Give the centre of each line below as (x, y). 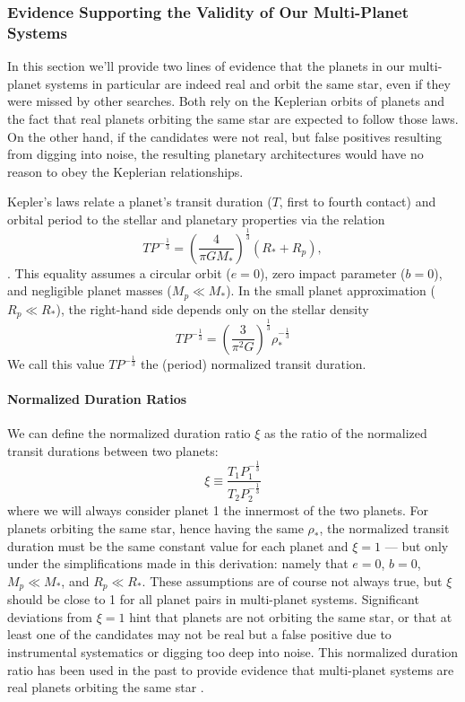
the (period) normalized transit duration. (253, 364)
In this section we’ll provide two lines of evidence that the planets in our (206, 66)
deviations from (50, 616)
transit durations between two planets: (113, 451)
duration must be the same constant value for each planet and (178, 545)
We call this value (56, 364)
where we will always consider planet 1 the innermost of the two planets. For (218, 510)
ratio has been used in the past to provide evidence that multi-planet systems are (231, 669)
